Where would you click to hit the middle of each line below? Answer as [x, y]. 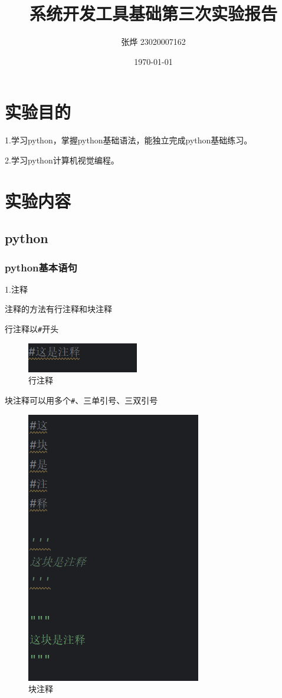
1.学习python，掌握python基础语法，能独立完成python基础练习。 [129, 140]
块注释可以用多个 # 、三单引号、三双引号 [81, 400]
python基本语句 [41, 267]
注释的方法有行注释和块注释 [58, 309]
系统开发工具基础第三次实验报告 [153, 13]
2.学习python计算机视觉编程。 [62, 160]
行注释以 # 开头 [32, 329]
